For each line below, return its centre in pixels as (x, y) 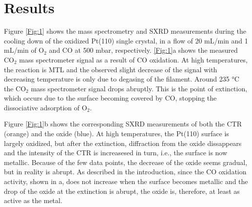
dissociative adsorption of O (46, 107)
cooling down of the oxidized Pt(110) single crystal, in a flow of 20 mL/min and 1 (126, 40)
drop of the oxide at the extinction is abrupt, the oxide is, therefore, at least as (122, 191)
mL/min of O (24, 50)
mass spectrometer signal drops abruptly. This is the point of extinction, (139, 88)
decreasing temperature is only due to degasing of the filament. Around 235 (117, 79)
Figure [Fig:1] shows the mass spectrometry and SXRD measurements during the (125, 31)
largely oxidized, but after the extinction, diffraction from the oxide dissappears (123, 143)
